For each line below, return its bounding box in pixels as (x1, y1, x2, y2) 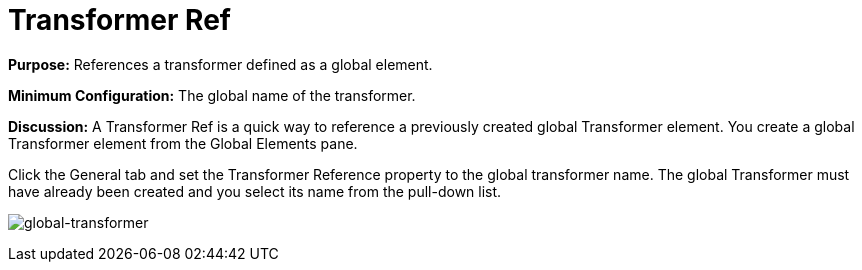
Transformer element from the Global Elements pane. (8, 134, 358, 152)
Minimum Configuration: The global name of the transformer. (8, 86, 416, 104)
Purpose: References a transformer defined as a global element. (8, 55, 433, 73)
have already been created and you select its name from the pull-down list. (8, 182, 502, 200)
